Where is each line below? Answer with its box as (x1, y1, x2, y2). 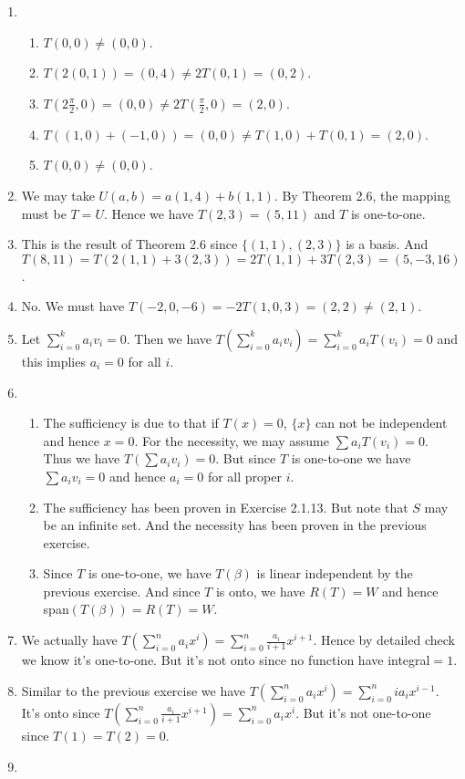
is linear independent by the (256, 564, 413, 583)
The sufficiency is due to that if (43, 413, 219, 432)
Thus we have (43, 449, 120, 468)
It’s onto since (21, 702, 100, 722)
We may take (21, 185, 95, 204)
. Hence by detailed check (313, 630, 455, 649)
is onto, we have (215, 581, 305, 600)
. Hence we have (103, 203, 194, 223)
